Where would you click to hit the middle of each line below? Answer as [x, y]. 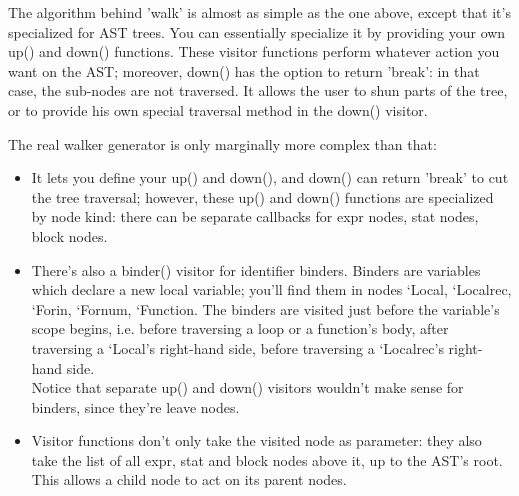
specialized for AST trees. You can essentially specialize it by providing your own [257, 31]
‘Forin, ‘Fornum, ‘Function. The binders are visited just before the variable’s [265, 308]
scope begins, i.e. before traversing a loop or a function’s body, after [240, 328]
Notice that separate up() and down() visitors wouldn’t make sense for [247, 387]
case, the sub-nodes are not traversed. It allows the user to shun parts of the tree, [258, 90]
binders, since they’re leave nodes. [135, 406]
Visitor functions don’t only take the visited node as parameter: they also [256, 440]
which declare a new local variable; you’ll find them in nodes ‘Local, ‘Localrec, [271, 289]
